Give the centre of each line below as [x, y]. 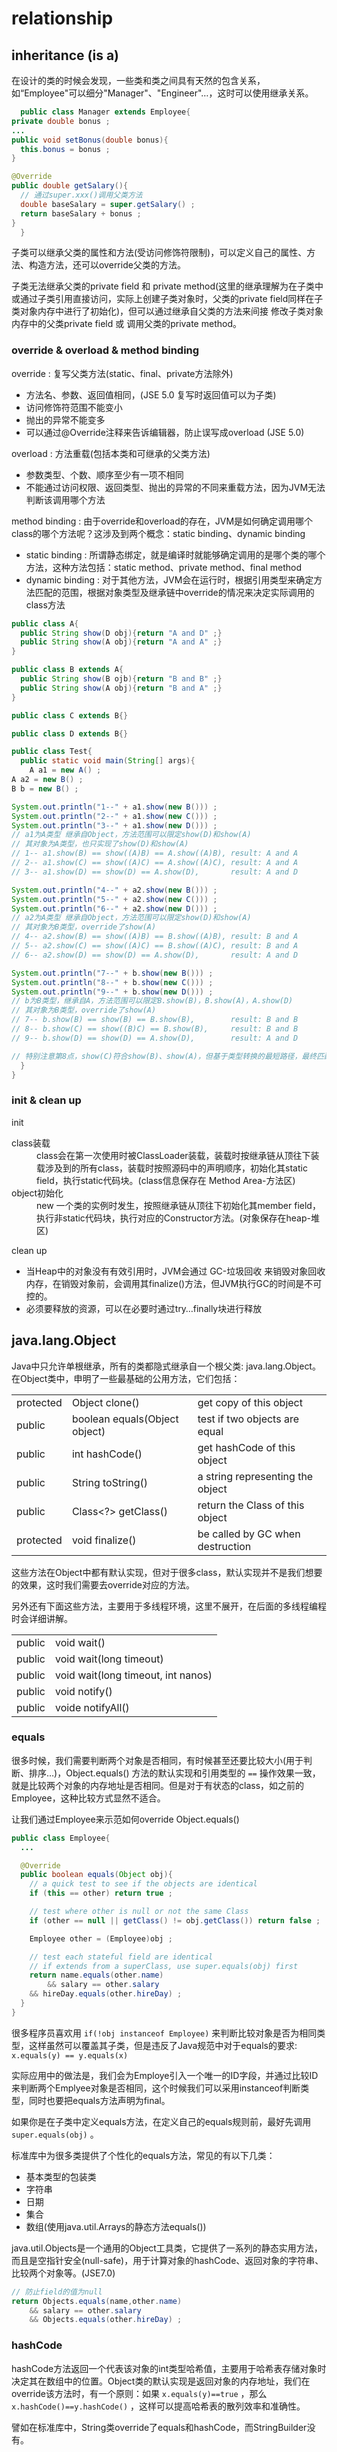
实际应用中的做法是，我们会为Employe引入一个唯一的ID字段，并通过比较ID [165, 2075]
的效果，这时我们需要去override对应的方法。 [103, 1584]
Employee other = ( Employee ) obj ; [101, 1938]
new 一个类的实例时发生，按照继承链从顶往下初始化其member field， [178, 1205]
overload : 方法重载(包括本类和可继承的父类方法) [111, 453]
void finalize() [104, 1540]
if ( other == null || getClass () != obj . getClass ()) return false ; [175, 1920]
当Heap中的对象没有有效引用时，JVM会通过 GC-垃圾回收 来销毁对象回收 [175, 1271]
